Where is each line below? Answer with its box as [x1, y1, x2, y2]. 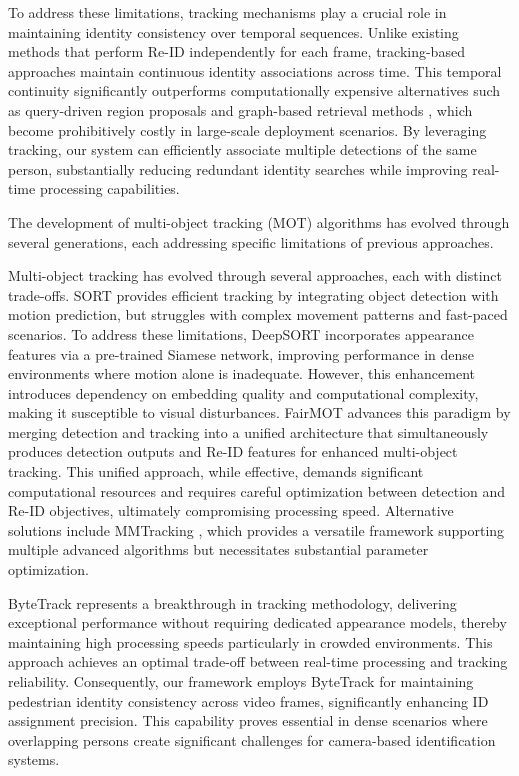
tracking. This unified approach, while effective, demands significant [8, 461, 424, 482]
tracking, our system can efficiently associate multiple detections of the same [8, 139, 477, 160]
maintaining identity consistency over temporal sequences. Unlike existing [8, 21, 459, 42]
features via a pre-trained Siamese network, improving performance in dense [8, 343, 475, 364]
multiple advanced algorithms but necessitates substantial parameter [8, 539, 429, 560]
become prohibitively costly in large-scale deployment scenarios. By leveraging [8, 119, 487, 140]
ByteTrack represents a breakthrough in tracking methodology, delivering [8, 592, 457, 613]
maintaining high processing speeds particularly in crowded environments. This [8, 631, 493, 652]
